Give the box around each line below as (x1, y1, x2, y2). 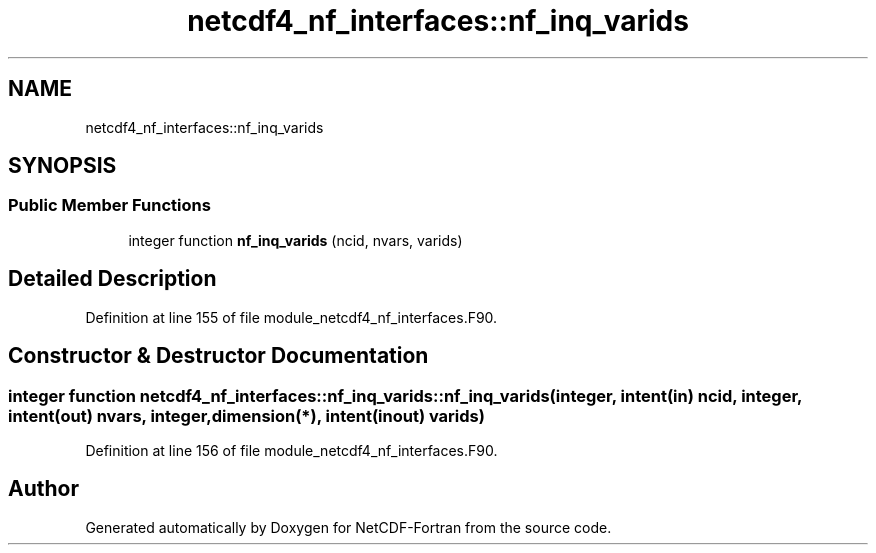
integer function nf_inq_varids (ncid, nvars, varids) (128, 231, 463, 249)
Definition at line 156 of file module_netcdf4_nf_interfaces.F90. (85, 441, 498, 459)
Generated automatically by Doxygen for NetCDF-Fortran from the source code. (85, 518, 612, 536)
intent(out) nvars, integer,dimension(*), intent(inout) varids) (8, 405, 485, 426)
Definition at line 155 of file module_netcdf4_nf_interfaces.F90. (85, 308, 498, 326)
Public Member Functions (8, 195, 211, 216)
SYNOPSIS (8, 153, 117, 179)
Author (8, 476, 79, 502)
